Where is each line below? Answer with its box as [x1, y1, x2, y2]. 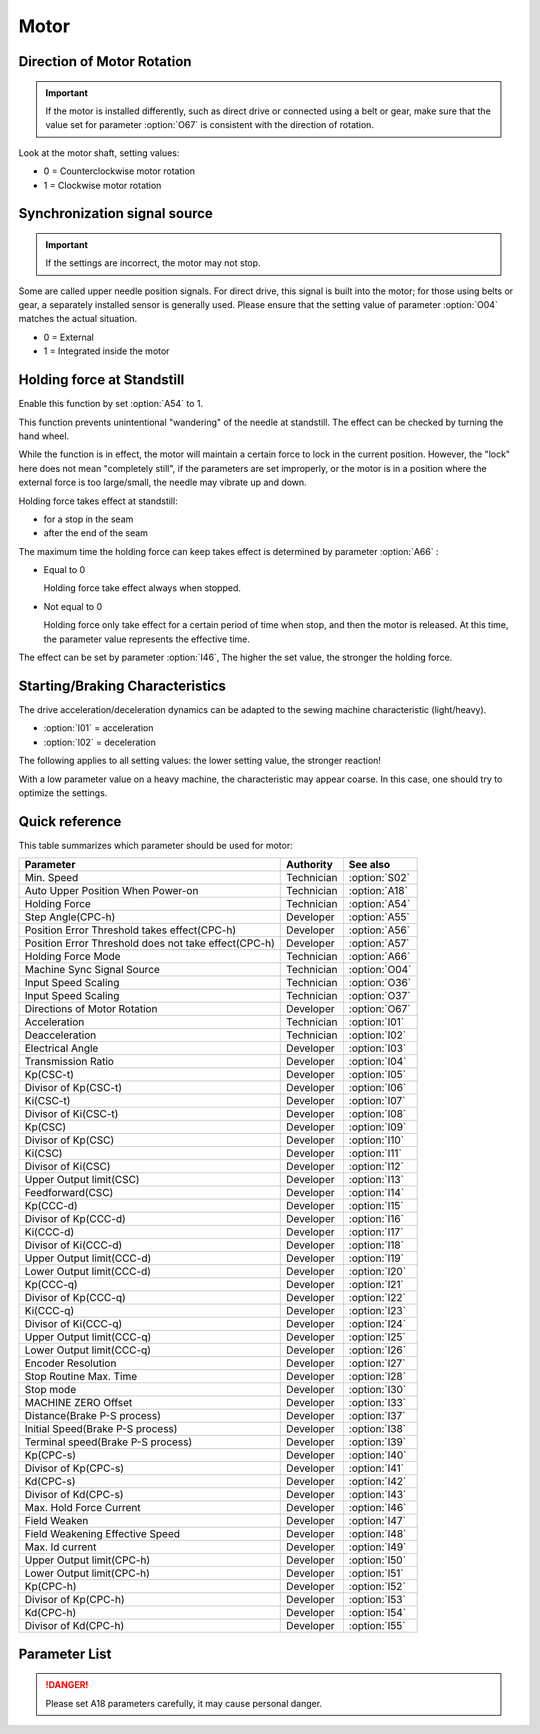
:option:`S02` [348, 871, 410, 885]
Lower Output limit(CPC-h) [24, 1566, 150, 1580]
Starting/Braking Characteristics [18, 677, 227, 694]
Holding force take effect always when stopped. [43, 582, 242, 594]
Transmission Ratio [24, 1055, 115, 1069]
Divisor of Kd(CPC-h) [24, 1619, 125, 1633]
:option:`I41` [348, 1461, 405, 1475]
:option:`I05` [348, 1068, 407, 1082]
